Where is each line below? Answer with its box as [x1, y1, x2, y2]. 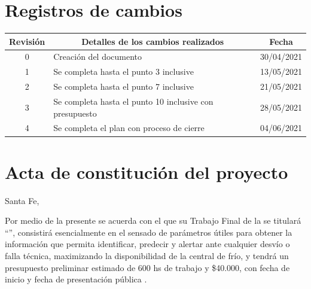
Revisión [9, 35, 45, 47]
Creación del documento [53, 50, 142, 63]
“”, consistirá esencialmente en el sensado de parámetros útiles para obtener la [5, 226, 292, 238]
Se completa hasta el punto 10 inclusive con [53, 95, 214, 107]
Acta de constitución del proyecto [5, 159, 288, 184]
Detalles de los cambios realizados [81, 35, 224, 47]
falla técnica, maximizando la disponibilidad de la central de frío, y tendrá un [5, 250, 289, 262]
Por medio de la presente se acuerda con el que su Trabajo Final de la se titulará [5, 214, 301, 227]
